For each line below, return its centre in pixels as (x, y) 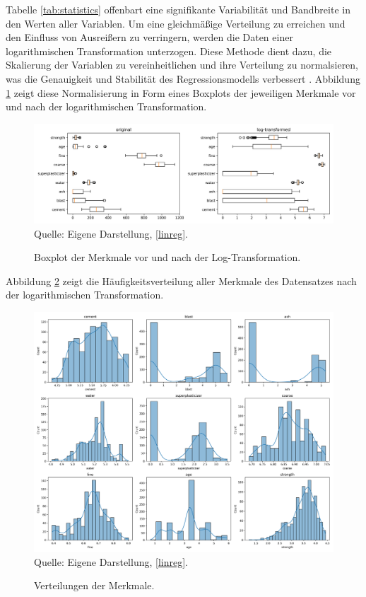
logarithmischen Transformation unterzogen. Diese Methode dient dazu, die (169, 51)
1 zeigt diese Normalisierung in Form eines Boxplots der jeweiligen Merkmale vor (181, 92)
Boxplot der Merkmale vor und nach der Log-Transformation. (167, 257)
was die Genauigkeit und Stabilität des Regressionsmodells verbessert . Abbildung (183, 78)
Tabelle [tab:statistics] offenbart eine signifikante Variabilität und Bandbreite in (178, 9)
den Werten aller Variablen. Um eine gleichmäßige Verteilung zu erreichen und (176, 23)
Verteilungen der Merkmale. (94, 585)
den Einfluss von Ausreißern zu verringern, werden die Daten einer (149, 37)
